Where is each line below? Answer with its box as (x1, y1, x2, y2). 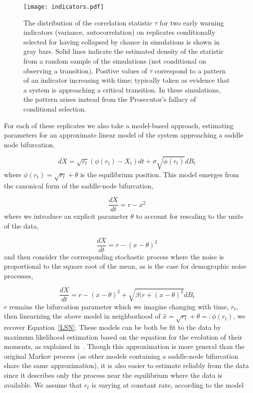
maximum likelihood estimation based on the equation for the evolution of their (4, 331, 243, 342)
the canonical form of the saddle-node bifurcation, (4, 180, 153, 190)
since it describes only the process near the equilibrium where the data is (4, 370, 223, 380)
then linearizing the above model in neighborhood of (4, 311, 161, 321)
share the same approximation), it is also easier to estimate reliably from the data (4, 360, 249, 370)
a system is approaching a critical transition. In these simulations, (23, 84, 221, 94)
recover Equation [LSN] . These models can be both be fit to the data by (4, 322, 221, 332)
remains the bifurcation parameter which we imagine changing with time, (9, 301, 229, 311)
